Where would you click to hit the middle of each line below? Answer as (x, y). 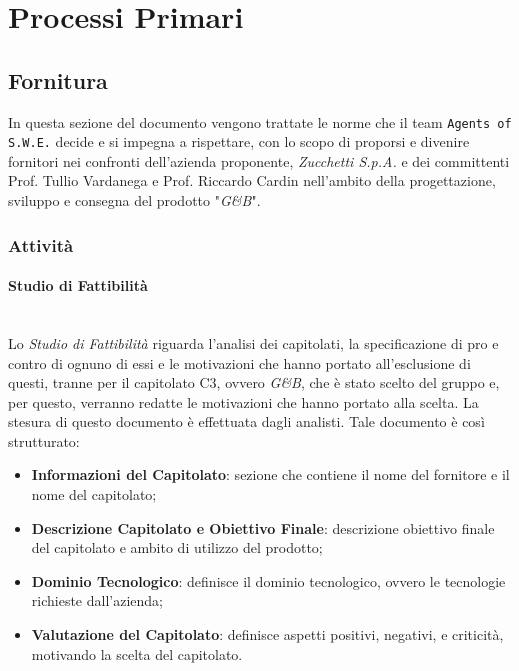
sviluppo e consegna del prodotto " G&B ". (134, 200)
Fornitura (58, 79)
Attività (41, 244)
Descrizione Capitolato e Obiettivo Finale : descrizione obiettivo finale (263, 527)
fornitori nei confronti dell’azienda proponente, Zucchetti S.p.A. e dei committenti (259, 160)
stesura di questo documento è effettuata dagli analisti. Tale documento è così (246, 421)
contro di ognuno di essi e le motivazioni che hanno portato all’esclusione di (239, 362)
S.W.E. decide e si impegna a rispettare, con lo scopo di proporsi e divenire (239, 141)
